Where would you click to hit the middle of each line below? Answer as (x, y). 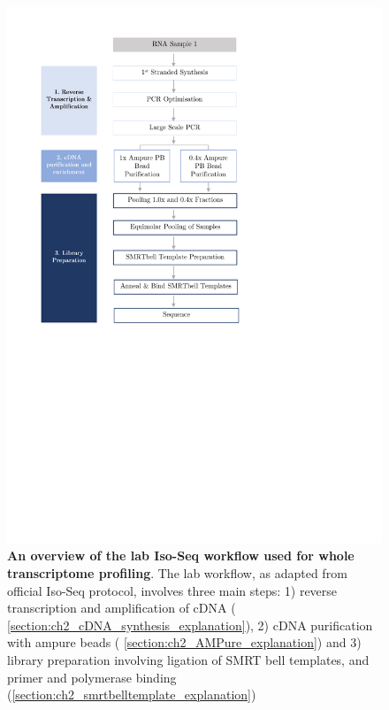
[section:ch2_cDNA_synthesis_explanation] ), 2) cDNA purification (190, 625)
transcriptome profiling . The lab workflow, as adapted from (177, 572)
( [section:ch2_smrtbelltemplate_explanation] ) (132, 695)
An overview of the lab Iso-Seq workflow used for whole (181, 556)
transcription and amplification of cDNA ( (122, 608)
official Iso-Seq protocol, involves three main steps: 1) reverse (172, 590)
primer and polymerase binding (92, 677)
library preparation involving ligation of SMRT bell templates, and (188, 659)
